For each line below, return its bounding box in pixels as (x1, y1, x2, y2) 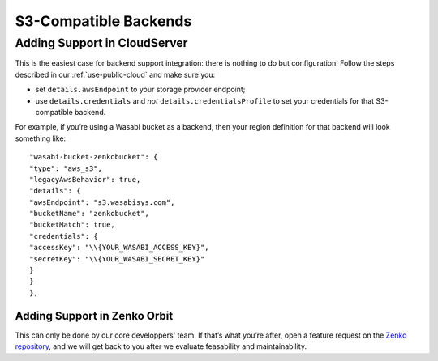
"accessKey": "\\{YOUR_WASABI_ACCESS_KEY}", (29, 243, 210, 253)
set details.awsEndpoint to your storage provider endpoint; (35, 85, 246, 95)
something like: (15, 134, 67, 143)
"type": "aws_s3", (29, 164, 103, 173)
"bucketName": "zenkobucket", (29, 209, 150, 219)
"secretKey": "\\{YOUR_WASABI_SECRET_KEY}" (29, 254, 205, 263)
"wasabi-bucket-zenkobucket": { (29, 152, 158, 162)
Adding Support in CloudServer (15, 36, 188, 50)
